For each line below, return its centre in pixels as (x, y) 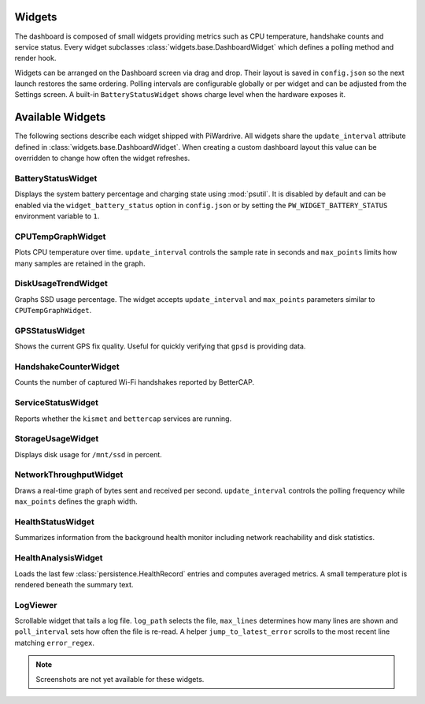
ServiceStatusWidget (56, 403)
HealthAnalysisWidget (59, 558)
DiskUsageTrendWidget (61, 284)
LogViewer (36, 605)
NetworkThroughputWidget (69, 475)
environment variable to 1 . (57, 216)
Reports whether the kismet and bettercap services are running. (123, 419)
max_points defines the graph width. (76, 501)
